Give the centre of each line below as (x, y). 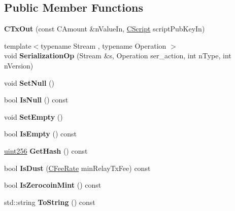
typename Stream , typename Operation (104, 45)
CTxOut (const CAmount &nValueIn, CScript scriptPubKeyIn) (105, 29)
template (18, 45)
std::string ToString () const (50, 202)
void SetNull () (29, 82)
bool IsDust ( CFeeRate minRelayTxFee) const (77, 168)
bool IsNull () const (36, 100)
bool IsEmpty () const (41, 134)
